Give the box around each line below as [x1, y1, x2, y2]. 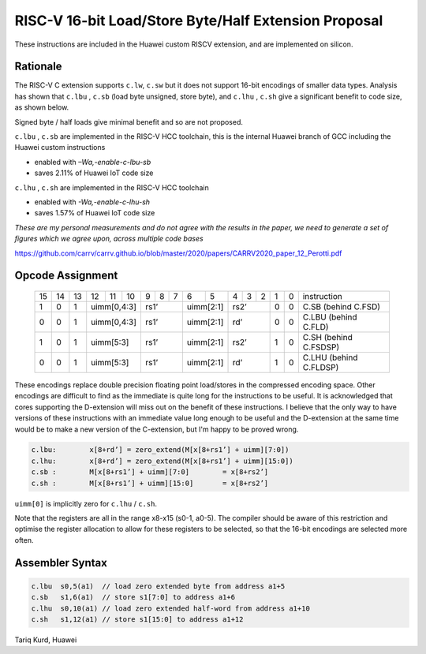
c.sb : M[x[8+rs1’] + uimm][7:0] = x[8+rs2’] [31, 468, 269, 476]
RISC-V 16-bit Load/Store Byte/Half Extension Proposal [14, 12, 383, 29]
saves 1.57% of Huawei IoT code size [34, 208, 155, 218]
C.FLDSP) [302, 361, 339, 372]
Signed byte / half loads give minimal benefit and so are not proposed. [14, 117, 244, 126]
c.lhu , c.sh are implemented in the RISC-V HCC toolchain [14, 182, 209, 192]
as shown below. [14, 103, 69, 112]
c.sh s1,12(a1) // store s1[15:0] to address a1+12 [31, 615, 244, 623]
